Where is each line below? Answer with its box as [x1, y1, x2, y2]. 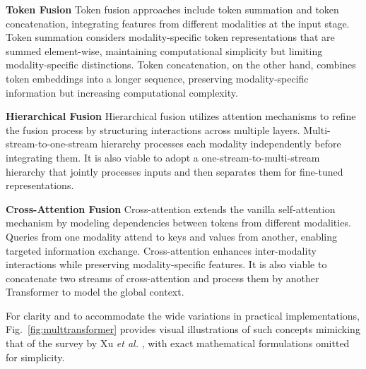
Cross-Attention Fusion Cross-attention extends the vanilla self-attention [6, 201, 336, 216]
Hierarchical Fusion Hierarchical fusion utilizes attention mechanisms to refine [6, 109, 356, 123]
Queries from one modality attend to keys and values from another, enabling [6, 229, 338, 243]
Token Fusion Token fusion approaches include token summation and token [6, 2, 339, 16]
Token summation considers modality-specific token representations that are [6, 30, 335, 44]
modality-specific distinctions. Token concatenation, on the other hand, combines [6, 57, 356, 72]
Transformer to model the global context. [6, 284, 184, 299]
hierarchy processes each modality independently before [100, 136, 341, 151]
